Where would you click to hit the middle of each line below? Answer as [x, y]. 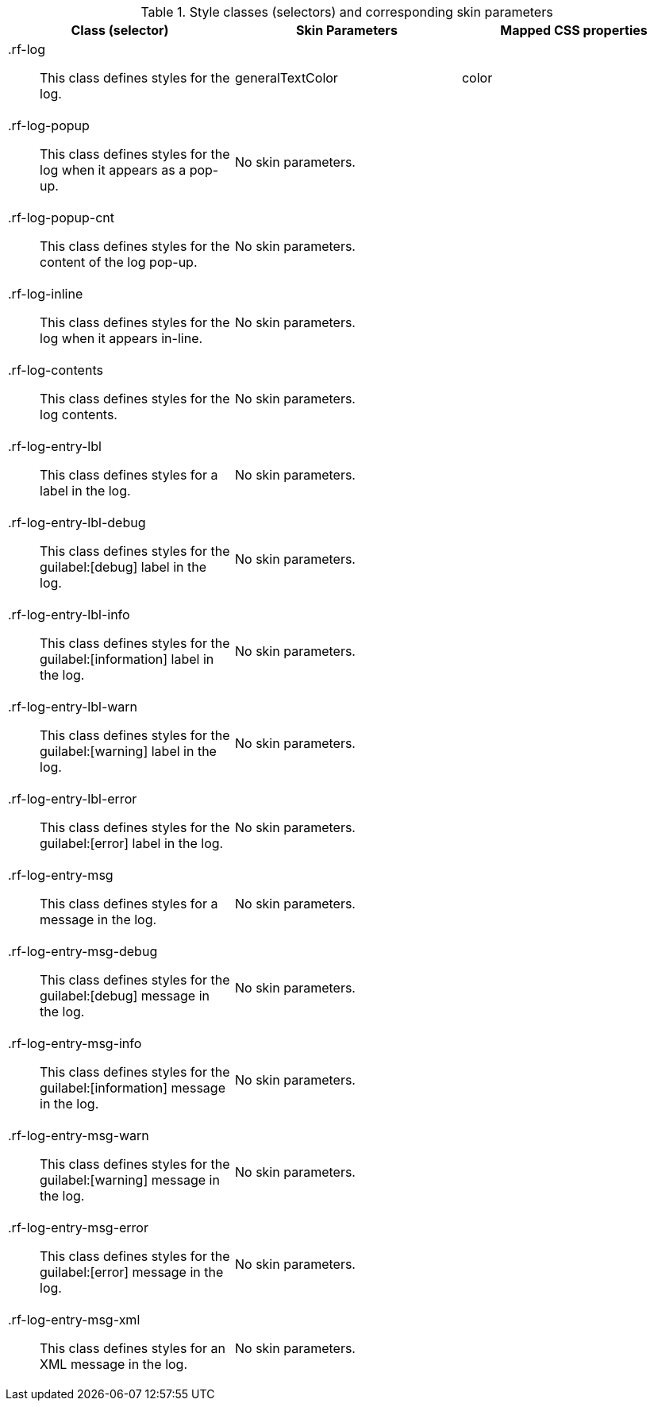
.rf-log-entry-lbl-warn [73, 707]
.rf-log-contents [56, 370]
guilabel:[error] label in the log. [132, 843]
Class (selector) [120, 30]
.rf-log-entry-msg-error [78, 1228]
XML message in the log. [114, 1364]
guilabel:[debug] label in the [123, 567]
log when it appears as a [113, 170]
